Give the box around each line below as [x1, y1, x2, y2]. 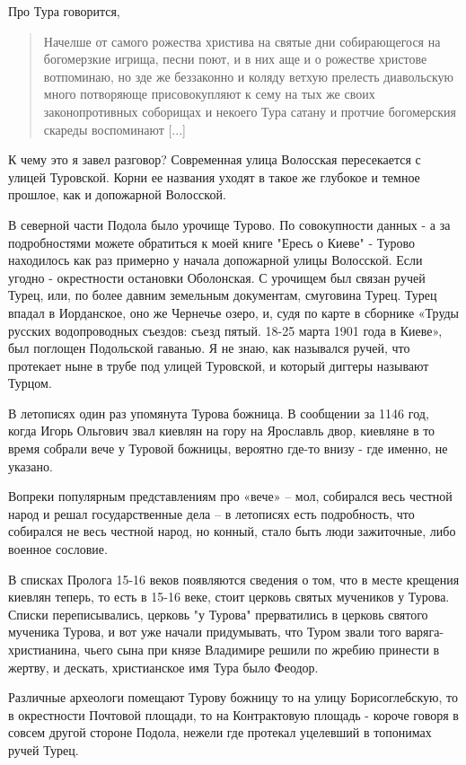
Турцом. [8, 374, 52, 392]
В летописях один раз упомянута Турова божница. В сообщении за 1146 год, [8, 403, 429, 422]
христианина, [8, 640, 81, 658]
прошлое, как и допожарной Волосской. [8, 185, 226, 204]
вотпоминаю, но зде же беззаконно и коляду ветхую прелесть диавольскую [43, 66, 454, 85]
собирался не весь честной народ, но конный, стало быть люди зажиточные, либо [8, 522, 456, 541]
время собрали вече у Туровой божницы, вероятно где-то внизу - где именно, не [8, 439, 448, 458]
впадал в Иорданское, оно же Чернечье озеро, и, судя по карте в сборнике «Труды [8, 303, 460, 321]
